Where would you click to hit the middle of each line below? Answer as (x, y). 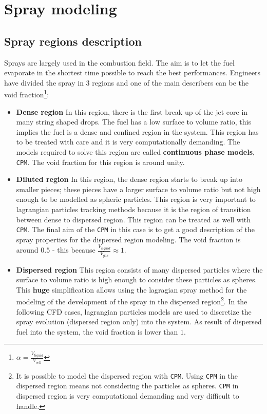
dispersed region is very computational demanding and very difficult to (128, 395)
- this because (74, 250)
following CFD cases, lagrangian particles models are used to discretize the (134, 311)
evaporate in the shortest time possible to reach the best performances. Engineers (132, 73)
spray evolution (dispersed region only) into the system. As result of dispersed (139, 322)
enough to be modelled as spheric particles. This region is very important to (136, 199)
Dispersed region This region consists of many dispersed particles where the (139, 269)
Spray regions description (73, 41)
